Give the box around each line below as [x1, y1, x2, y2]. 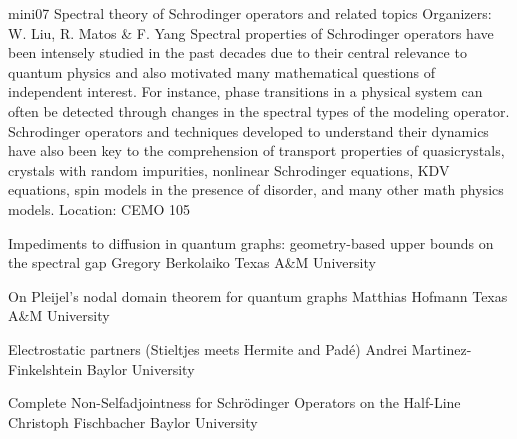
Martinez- [411, 338, 472, 359]
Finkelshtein [8, 358, 83, 379]
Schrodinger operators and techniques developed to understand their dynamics [8, 120, 489, 141]
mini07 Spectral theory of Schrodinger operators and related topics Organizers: [8, 3, 492, 23]
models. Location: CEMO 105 [8, 198, 191, 219]
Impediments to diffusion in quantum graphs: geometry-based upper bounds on [8, 232, 494, 253]
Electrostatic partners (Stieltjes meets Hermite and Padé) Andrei [8, 338, 408, 359]
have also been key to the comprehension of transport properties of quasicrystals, [8, 140, 505, 161]
